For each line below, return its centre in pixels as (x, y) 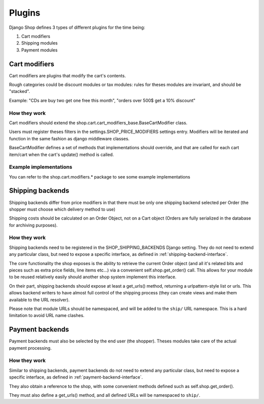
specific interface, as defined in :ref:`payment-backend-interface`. (76, 377)
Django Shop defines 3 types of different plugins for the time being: (77, 27)
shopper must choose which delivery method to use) (62, 209)
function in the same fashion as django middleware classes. (69, 138)
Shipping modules (40, 43)
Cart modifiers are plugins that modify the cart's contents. (67, 75)
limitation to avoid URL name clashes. (47, 315)
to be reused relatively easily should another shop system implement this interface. (93, 277)
